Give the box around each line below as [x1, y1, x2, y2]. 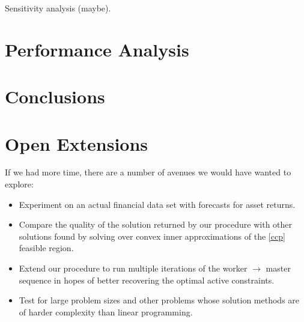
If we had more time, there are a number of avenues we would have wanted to [5, 166, 291, 178]
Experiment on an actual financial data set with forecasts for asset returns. [19, 198, 296, 210]
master [266, 262, 291, 275]
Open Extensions [5, 131, 148, 156]
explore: [5, 178, 34, 190]
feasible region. [19, 241, 74, 254]
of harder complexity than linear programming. [19, 305, 193, 318]
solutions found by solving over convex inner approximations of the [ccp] [19, 229, 285, 242]
